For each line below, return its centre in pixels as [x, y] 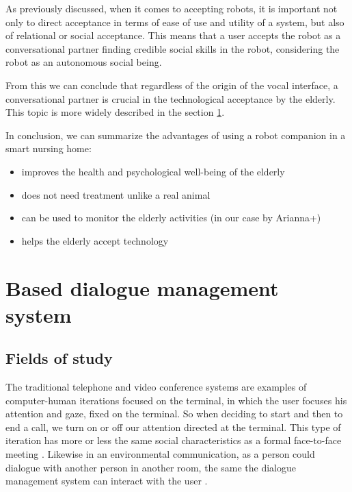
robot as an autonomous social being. [84, 62]
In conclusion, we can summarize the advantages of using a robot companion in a [176, 135]
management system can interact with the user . [107, 481]
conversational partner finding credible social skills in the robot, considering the [173, 48]
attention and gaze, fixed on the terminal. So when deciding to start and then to [174, 414]
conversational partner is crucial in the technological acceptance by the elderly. [171, 98]
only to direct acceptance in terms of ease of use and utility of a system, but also [175, 22]
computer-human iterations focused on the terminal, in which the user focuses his [176, 400]
